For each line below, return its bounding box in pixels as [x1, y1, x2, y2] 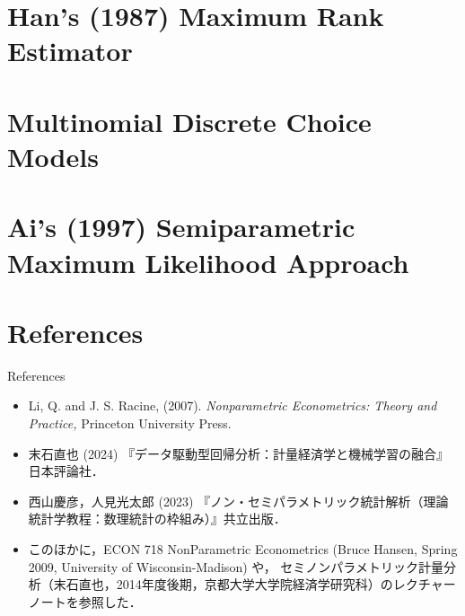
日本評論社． [28, 462, 104, 480]
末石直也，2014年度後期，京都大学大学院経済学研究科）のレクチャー [53, 575, 456, 594]
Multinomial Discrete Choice [7, 102, 372, 139]
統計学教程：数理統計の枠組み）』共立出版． [28, 509, 286, 528]
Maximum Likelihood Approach [7, 243, 409, 280]
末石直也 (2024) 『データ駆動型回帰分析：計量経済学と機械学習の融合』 [28, 444, 450, 462]
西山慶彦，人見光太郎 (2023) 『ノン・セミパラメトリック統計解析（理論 [28, 491, 449, 510]
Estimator [7, 32, 133, 69]
